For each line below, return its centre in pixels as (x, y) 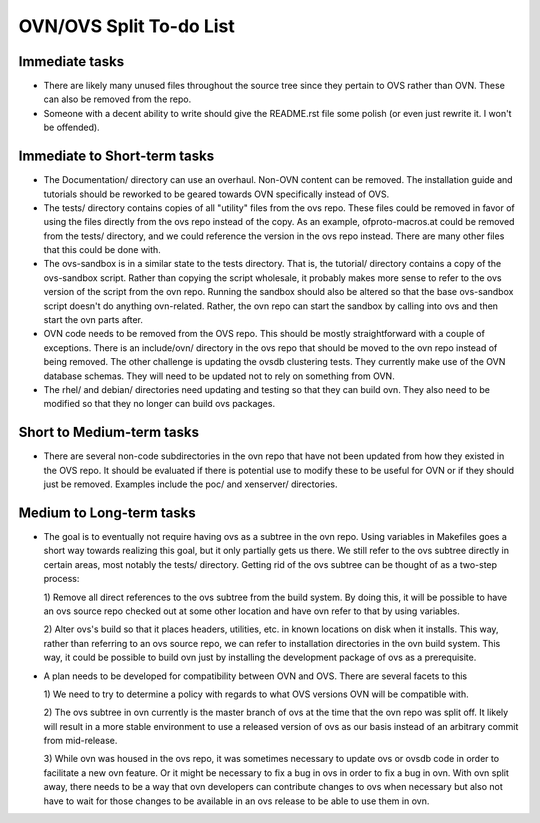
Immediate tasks (71, 61)
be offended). (71, 127)
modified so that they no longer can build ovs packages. (159, 404)
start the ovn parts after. (93, 320)
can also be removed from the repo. (117, 99)
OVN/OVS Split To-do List (126, 26)
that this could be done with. (102, 250)
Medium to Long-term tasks (107, 512)
